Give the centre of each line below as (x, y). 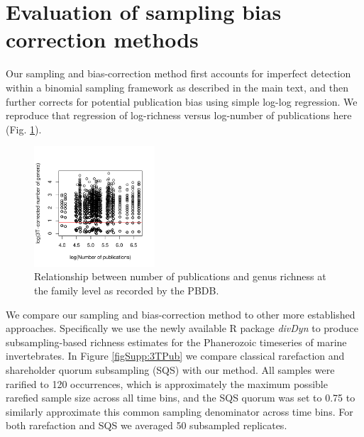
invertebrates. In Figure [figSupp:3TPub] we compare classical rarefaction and (175, 356)
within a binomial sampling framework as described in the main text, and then (177, 87)
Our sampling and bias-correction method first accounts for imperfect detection (178, 73)
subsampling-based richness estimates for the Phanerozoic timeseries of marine (176, 342)
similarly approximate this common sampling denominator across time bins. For (180, 411)
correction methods (102, 39)
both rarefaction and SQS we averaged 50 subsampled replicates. (147, 425)
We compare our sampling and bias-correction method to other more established (181, 314)
